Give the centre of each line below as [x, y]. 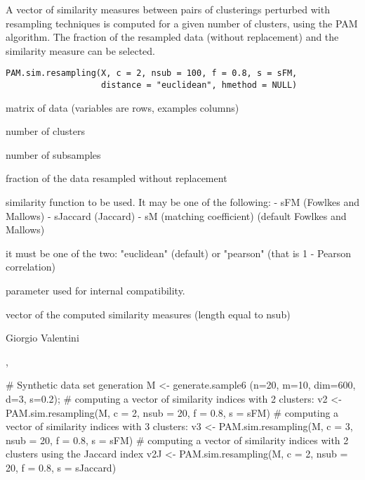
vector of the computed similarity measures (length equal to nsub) [148, 314]
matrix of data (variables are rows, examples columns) [122, 107]
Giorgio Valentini [42, 338]
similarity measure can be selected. [80, 50]
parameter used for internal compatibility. [95, 291]
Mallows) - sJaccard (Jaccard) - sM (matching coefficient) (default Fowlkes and [176, 215]
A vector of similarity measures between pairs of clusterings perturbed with [168, 9]
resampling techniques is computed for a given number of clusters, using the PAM [182, 23]
